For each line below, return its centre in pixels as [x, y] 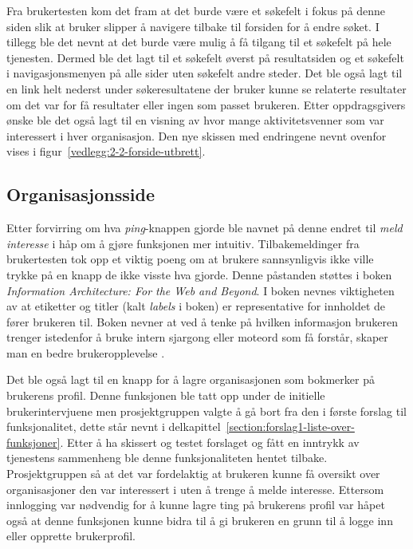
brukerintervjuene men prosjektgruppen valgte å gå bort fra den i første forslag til [206, 411]
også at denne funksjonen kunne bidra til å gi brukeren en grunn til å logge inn [200, 520]
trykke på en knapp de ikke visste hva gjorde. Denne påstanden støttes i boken [199, 274]
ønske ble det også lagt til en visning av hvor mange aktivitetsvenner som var [195, 120]
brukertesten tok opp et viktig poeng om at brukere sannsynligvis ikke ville [190, 259]
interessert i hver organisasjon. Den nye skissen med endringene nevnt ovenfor [197, 135]
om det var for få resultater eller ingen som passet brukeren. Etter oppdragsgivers [206, 104]
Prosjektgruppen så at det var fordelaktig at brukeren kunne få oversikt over [193, 474]
